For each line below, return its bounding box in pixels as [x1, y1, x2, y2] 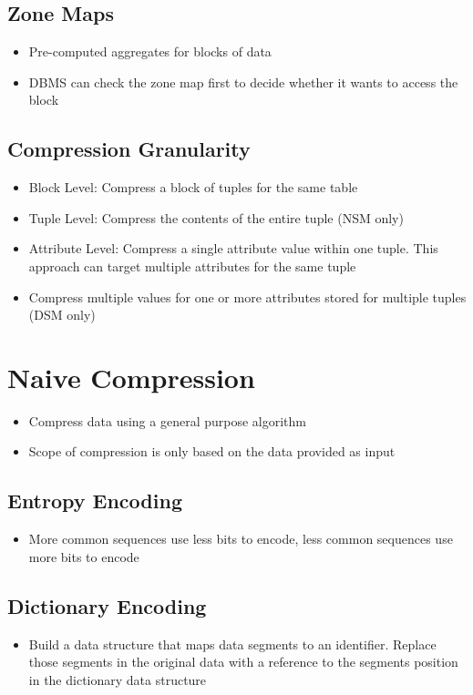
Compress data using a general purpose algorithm [28, 411, 306, 430]
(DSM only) [28, 305, 96, 324]
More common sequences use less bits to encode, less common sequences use [28, 529, 453, 548]
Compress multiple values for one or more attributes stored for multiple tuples [28, 287, 467, 306]
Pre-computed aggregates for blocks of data [28, 42, 272, 61]
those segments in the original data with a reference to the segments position [28, 652, 458, 671]
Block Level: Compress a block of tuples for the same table [28, 178, 358, 197]
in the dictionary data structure [28, 669, 207, 689]
